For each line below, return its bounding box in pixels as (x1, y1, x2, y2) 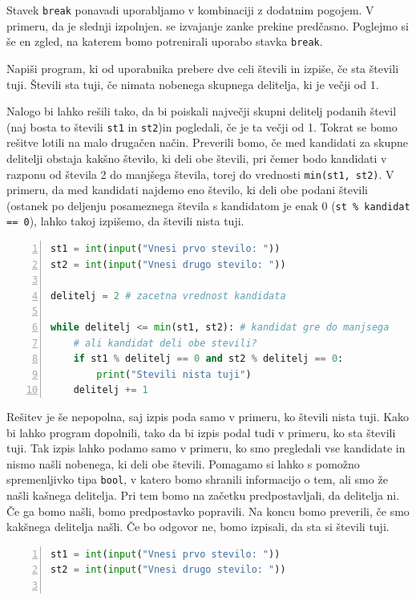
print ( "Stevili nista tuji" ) (96, 368, 252, 380)
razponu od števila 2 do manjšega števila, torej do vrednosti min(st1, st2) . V (6, 165, 394, 182)
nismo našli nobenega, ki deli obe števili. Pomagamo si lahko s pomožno (6, 455, 360, 472)
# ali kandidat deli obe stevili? (73, 337, 257, 349)
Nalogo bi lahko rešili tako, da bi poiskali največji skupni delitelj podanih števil (6, 103, 397, 120)
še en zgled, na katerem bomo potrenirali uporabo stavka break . (6, 33, 323, 50)
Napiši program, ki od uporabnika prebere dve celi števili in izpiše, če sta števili (6, 59, 399, 76)
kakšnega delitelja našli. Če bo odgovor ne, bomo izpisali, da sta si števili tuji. (6, 518, 390, 535)
